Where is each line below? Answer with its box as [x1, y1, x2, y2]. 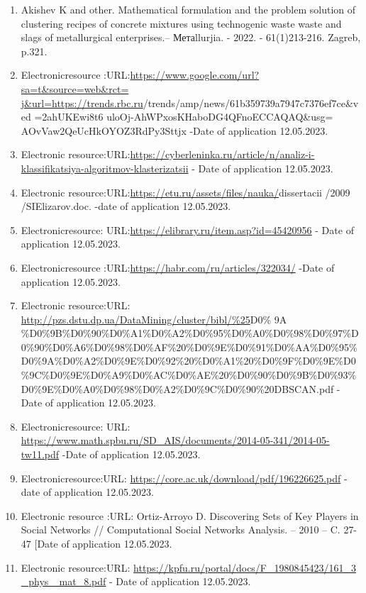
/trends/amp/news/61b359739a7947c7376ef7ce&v [143, 95, 359, 110]
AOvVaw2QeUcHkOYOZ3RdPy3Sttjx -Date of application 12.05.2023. [21, 123, 328, 138]
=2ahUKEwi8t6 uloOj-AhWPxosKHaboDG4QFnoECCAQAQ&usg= [34, 109, 333, 124]
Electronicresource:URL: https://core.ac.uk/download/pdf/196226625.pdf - [21, 470, 348, 485]
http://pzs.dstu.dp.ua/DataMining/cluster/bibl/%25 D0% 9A [21, 311, 287, 326]
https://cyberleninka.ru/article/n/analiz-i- [130, 147, 315, 162]
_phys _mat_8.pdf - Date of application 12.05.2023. [21, 574, 251, 589]
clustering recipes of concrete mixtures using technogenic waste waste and [21, 16, 342, 31]
